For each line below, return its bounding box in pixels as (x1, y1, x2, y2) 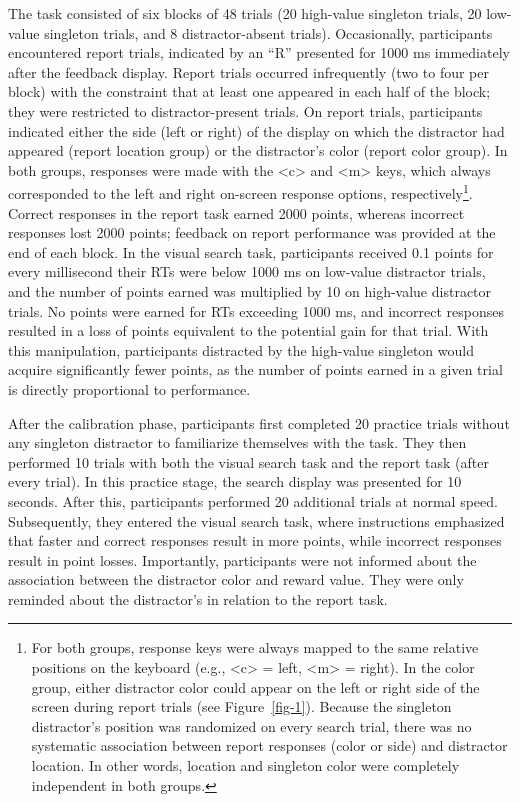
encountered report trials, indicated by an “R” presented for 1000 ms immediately (8, 42, 510, 63)
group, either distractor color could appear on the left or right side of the (31, 676, 480, 697)
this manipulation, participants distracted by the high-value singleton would (8, 339, 474, 360)
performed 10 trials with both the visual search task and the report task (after (8, 451, 489, 472)
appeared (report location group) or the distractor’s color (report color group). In (8, 140, 508, 161)
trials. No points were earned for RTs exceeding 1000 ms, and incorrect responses (8, 300, 505, 321)
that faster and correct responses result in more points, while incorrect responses (8, 530, 502, 551)
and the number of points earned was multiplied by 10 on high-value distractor (8, 280, 492, 301)
